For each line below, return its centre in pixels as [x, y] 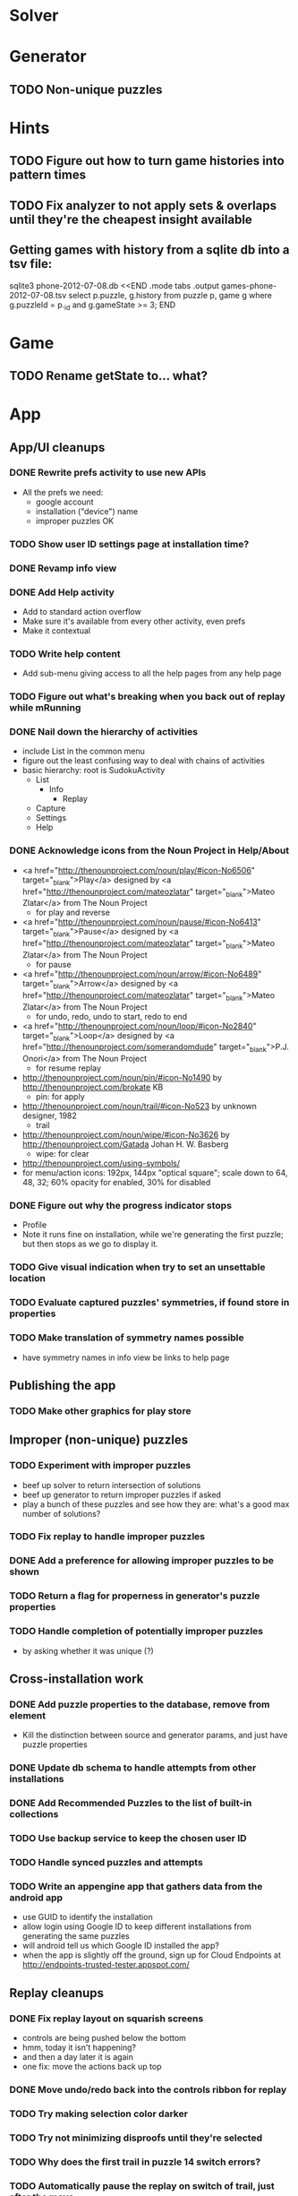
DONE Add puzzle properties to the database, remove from [140, 1704]
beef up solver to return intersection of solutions [111, 1485]
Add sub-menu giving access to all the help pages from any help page [152, 674]
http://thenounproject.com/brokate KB [93, 1087]
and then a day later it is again [78, 2056]
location [28, 1279]
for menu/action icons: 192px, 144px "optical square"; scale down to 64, [155, 1173]
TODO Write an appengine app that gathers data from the [136, 1886]
